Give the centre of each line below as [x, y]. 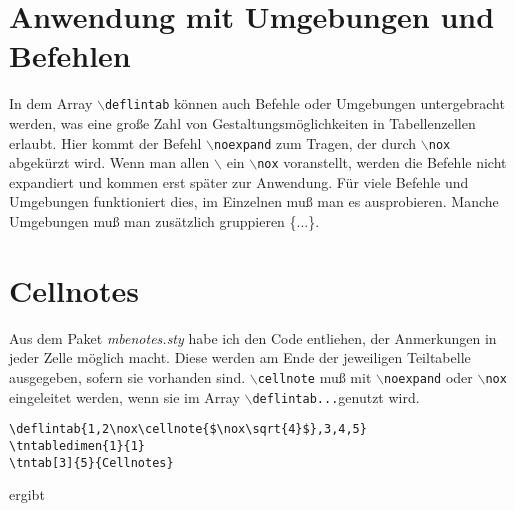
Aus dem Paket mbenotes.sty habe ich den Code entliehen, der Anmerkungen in [253, 337]
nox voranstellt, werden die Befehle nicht [382, 162]
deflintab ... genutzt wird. [336, 396]
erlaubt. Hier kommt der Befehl [105, 142]
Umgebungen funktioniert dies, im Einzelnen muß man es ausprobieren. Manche [254, 201]
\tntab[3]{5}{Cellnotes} [91, 462]
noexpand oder [428, 376]
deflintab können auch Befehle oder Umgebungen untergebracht [304, 103]
